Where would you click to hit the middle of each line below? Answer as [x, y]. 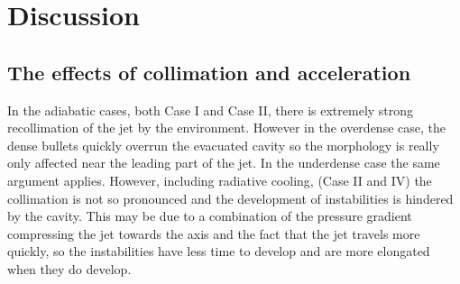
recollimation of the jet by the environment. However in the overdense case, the [226, 128]
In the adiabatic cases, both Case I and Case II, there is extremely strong [211, 110]
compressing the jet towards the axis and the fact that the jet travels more [214, 233]
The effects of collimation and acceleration [209, 72]
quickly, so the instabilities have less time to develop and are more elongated [219, 251]
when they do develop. [69, 268]
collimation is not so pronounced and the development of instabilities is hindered [230, 198]
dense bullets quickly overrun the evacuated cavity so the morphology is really [223, 145]
